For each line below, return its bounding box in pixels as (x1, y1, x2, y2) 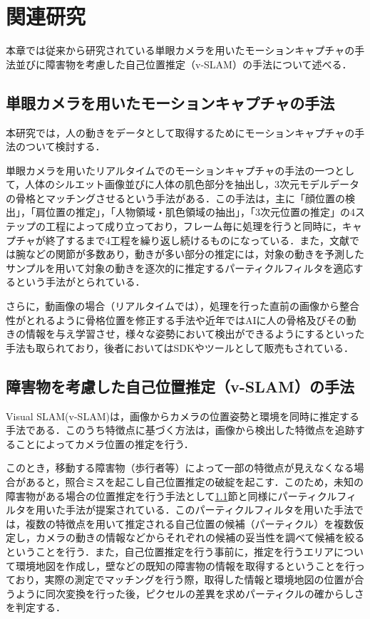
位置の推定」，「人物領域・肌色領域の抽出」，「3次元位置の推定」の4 (45, 204, 355, 219)
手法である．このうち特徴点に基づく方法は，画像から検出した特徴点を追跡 (6, 422, 355, 437)
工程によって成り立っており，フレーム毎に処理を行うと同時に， (45, 219, 342, 234)
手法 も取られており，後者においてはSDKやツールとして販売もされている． (6, 340, 354, 355)
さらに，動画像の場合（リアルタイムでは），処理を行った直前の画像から (6, 298, 339, 313)
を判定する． (6, 600, 66, 615)
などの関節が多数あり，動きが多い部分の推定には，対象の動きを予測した (25, 246, 365, 261)
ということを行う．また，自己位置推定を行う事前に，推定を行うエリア (6, 543, 334, 558)
